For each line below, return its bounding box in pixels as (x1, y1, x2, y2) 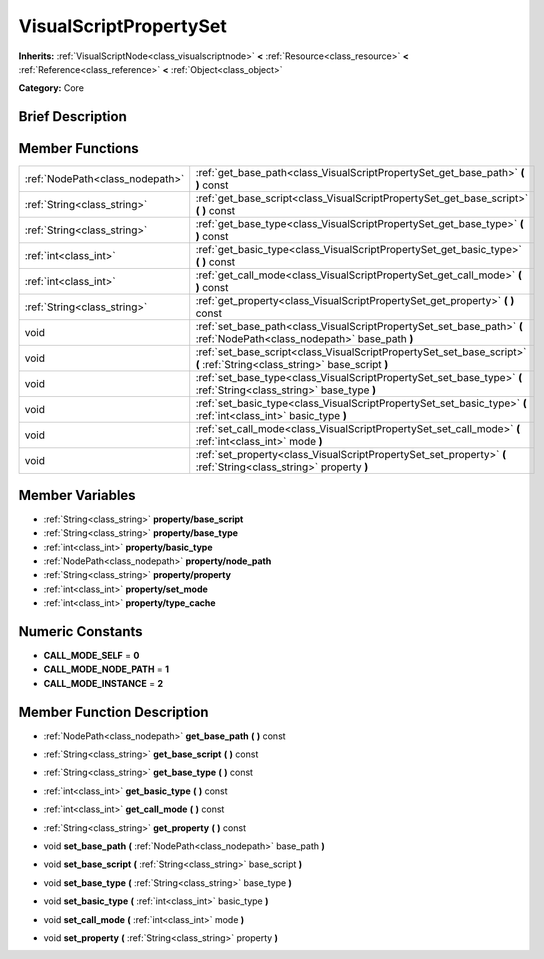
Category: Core (18, 82, 85, 94)
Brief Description (18, 108, 127, 125)
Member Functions (18, 140, 139, 157)
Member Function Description (18, 703, 209, 720)
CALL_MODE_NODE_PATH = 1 (43, 663, 170, 675)
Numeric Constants (18, 623, 144, 640)
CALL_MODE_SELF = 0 (43, 650, 140, 662)
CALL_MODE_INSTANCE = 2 (43, 677, 164, 689)
